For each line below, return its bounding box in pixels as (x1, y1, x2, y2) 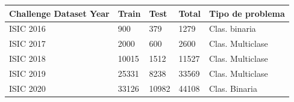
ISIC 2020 (9, 82, 46, 94)
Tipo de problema (208, 7, 285, 19)
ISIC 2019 (9, 67, 46, 79)
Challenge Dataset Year (9, 7, 110, 19)
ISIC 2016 (9, 22, 46, 35)
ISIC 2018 (9, 52, 46, 65)
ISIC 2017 (9, 37, 46, 50)
